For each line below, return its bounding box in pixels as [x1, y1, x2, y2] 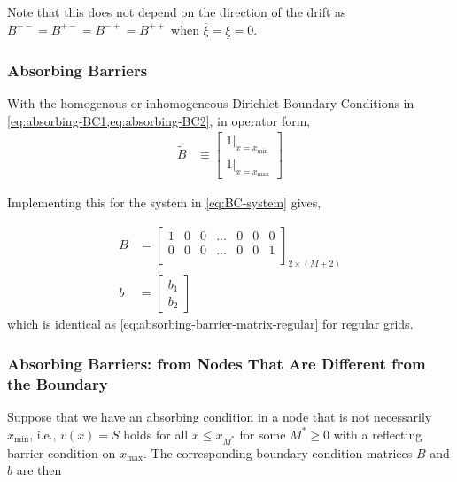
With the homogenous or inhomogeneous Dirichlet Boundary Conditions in [7, 94, 414, 113]
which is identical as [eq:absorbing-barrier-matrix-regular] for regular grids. [7, 315, 414, 333]
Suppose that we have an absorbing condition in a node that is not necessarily [7, 408, 432, 426]
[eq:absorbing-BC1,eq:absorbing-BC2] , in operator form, [7, 111, 311, 129]
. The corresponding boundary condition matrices [143, 443, 413, 462]
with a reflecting [333, 424, 422, 443]
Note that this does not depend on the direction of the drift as [7, 3, 346, 20]
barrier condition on [7, 443, 116, 462]
